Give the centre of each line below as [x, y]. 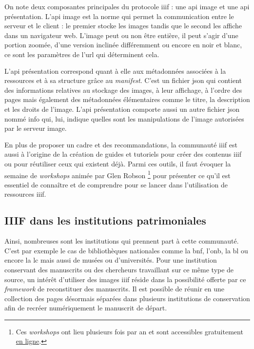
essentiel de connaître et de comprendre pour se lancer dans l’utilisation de [116, 184]
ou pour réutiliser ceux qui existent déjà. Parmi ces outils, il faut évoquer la [118, 163]
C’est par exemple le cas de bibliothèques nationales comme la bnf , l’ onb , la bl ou [126, 250]
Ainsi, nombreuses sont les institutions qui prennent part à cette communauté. [122, 241]
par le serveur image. [36, 128]
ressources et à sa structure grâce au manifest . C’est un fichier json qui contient [123, 80]
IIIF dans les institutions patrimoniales [105, 220]
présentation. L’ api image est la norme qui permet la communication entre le [119, 16]
